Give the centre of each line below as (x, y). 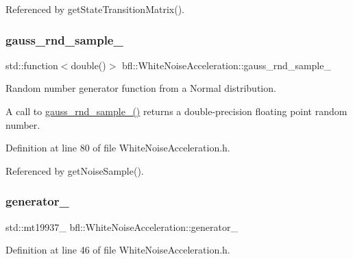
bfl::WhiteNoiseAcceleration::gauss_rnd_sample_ (227, 65)
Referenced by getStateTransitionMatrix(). (95, 9)
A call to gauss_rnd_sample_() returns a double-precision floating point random (176, 111)
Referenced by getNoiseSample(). (75, 170)
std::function (32, 65)
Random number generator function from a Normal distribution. (141, 88)
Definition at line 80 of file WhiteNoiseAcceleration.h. (118, 148)
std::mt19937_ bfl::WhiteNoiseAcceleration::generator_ (122, 226)
